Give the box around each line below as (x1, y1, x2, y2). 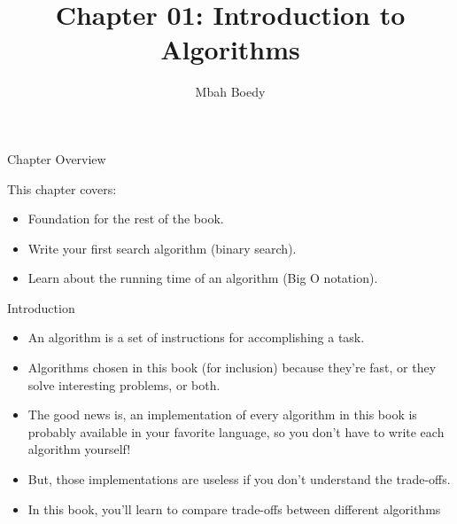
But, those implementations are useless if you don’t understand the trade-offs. (27, 470, 451, 489)
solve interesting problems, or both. (27, 375, 221, 394)
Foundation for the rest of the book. (27, 209, 224, 228)
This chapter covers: (7, 179, 117, 198)
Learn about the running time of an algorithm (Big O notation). (27, 269, 378, 287)
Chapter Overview (7, 149, 106, 168)
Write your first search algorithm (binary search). (27, 239, 297, 257)
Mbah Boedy (195, 82, 266, 101)
